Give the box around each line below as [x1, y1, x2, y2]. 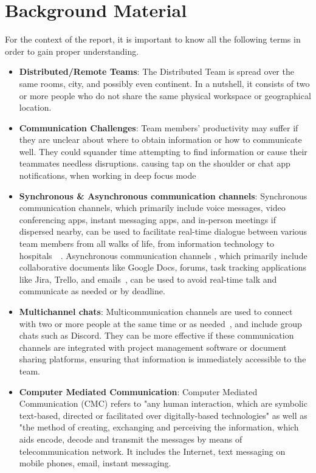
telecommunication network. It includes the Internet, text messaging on [19, 444, 286, 457]
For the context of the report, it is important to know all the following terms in [5, 33, 301, 46]
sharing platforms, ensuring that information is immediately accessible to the [19, 353, 306, 365]
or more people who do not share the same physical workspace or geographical [19, 89, 311, 102]
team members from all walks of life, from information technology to [19, 237, 274, 250]
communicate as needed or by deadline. [19, 285, 165, 297]
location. [19, 101, 52, 114]
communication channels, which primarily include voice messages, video [19, 201, 286, 214]
